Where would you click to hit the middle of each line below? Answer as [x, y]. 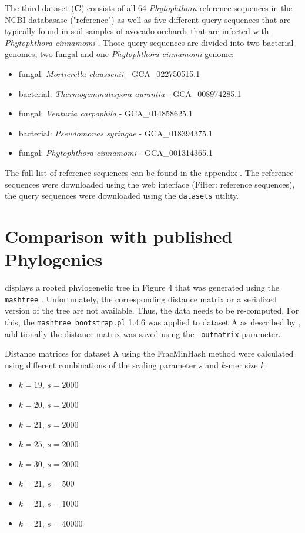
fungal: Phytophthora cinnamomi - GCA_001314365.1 [115, 153]
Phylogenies [54, 259]
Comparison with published [119, 236]
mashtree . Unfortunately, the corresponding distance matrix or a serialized [141, 299]
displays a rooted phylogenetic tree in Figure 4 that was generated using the [142, 287]
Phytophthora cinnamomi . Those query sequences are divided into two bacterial [149, 42]
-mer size [242, 364]
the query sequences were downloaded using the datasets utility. [122, 196]
